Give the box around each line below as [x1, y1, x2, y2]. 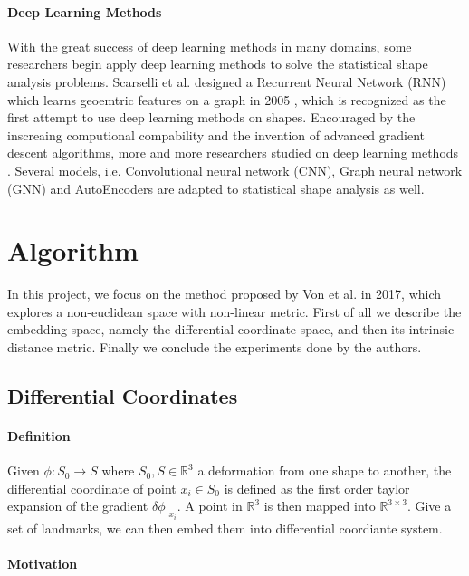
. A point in [177, 496, 243, 515]
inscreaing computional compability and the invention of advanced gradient [7, 125, 426, 144]
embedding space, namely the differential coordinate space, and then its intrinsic [7, 320, 455, 339]
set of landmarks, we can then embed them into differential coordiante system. [7, 518, 443, 537]
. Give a [407, 496, 452, 515]
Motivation [7, 554, 78, 573]
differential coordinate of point [7, 478, 177, 497]
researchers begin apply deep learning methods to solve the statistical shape [7, 54, 428, 73]
